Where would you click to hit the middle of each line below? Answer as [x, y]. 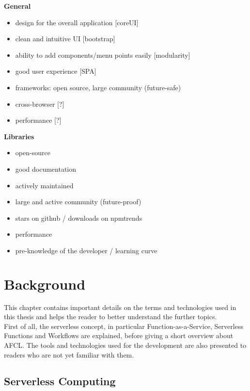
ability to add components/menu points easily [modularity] [103, 55]
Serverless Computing [60, 381]
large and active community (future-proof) [78, 202]
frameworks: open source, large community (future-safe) [98, 87]
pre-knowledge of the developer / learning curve [86, 250]
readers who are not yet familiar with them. [69, 354]
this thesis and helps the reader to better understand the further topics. [110, 317]
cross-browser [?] [40, 104]
